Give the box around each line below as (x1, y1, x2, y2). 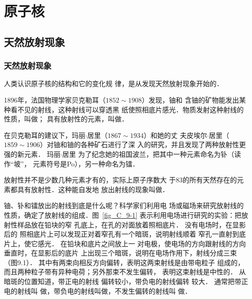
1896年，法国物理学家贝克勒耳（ (4, 94, 106, 105)
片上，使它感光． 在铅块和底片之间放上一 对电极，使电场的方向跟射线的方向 (4, 238, 246, 248)
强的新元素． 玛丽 (4, 149, 61, 159)
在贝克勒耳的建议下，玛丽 (4, 130, 85, 140)
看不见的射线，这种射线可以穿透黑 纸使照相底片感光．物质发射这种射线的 (10, 104, 244, 114)
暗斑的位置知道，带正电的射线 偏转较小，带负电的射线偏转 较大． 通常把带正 (4, 276, 248, 286)
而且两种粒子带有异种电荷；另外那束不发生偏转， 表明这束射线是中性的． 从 (4, 267, 246, 277)
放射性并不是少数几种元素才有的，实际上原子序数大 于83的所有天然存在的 (4, 175, 237, 185)
